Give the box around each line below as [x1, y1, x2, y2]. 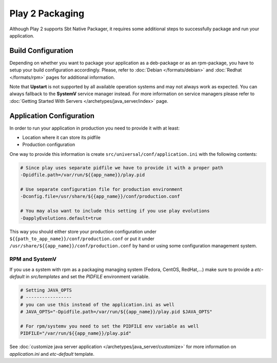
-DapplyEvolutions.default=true [20, 215, 102, 221]
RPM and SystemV [9, 256, 56, 263]
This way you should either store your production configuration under [9, 228, 156, 234]
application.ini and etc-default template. [9, 351, 95, 357]
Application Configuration [9, 111, 95, 120]
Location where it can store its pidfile [22, 134, 101, 141]
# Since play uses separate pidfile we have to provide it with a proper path [20, 165, 223, 171]
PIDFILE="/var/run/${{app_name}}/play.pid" [20, 331, 132, 336]
